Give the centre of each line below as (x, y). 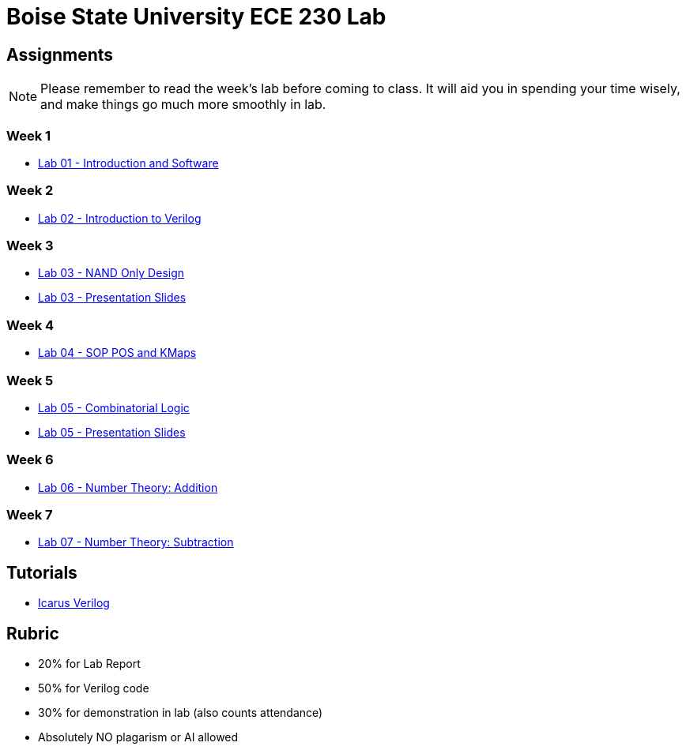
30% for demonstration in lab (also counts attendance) (181, 713)
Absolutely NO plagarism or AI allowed (138, 737)
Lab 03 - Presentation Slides (112, 298)
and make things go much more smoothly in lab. (183, 105)
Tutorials (42, 572)
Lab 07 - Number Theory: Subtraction (136, 542)
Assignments (60, 54)
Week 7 (30, 515)
